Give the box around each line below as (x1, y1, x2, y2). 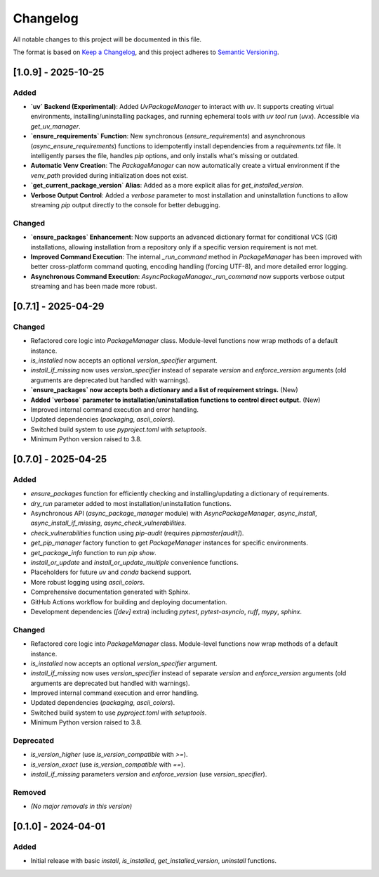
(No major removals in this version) (30, 802, 133, 811)
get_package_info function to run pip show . (30, 548, 157, 557)
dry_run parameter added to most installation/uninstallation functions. (30, 499, 232, 507)
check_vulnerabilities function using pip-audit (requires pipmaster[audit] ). (30, 528, 244, 537)
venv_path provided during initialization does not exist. (30, 171, 189, 179)
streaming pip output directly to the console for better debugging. (30, 201, 220, 209)
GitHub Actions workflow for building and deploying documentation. (30, 597, 227, 606)
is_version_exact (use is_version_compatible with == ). (30, 760, 185, 769)
